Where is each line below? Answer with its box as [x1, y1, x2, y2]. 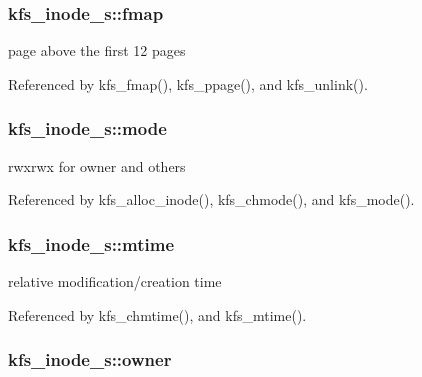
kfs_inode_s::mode [8, 116, 167, 141]
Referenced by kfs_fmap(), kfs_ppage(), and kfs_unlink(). [8, 73, 368, 94]
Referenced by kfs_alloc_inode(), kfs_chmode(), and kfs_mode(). [8, 189, 415, 210]
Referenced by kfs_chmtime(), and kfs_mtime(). [8, 304, 307, 325]
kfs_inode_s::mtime [8, 231, 175, 256]
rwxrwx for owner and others [8, 155, 186, 176]
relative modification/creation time [8, 271, 222, 292]
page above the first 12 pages [8, 40, 186, 61]
